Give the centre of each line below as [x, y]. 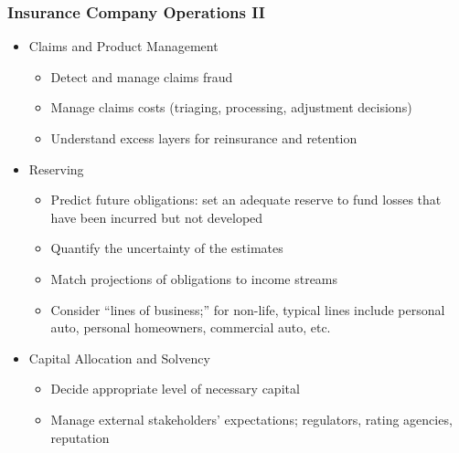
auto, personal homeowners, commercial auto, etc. [191, 327]
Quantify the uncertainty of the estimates [167, 248]
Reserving [56, 169]
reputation [80, 437]
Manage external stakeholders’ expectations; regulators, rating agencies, [251, 419]
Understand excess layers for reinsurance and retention [204, 138]
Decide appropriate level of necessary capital [175, 389]
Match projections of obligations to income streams [194, 278]
